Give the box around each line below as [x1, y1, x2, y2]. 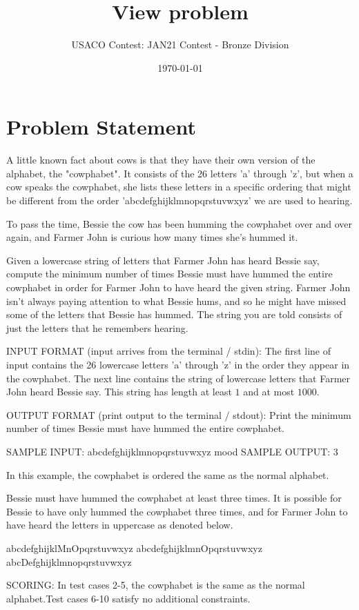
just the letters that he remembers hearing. [6, 320, 188, 335]
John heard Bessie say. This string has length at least [6, 384, 232, 399]
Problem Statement [6, 112, 196, 141]
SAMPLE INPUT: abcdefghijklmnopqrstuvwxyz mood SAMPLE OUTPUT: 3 [6, 444, 338, 458]
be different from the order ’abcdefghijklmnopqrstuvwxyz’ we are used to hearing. [6, 193, 353, 208]
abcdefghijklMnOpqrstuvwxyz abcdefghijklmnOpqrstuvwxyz [6, 540, 262, 555]
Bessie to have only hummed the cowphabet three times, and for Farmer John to [6, 504, 348, 518]
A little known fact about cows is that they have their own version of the [6, 152, 316, 167]
